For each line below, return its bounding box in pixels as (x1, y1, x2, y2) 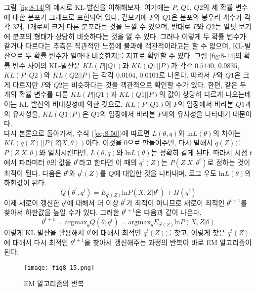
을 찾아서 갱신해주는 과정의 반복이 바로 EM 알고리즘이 (84, 237, 252, 247)
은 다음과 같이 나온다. (135, 207, 202, 217)
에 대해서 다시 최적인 (4, 237, 68, 247)
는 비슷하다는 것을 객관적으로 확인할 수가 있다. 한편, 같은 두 (62, 79, 247, 89)
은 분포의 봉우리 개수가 (171, 11, 242, 22)
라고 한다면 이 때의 (79, 157, 137, 167)
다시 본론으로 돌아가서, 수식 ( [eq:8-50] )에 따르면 (4, 127, 150, 138)
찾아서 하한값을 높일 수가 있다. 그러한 (4, 207, 120, 217)
